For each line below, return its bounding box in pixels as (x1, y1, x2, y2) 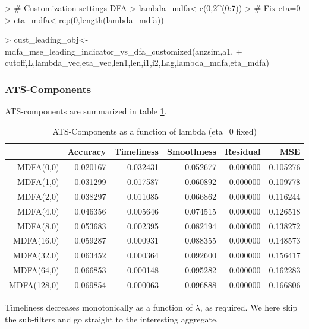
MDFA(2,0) (17, 190, 59, 202)
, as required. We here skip (200, 301, 298, 314)
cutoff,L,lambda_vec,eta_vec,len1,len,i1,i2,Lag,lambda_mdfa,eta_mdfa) (5, 56, 269, 69)
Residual (225, 145, 261, 158)
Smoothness (166, 145, 217, 158)
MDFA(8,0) (17, 219, 59, 232)
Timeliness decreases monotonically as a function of (5, 301, 193, 314)
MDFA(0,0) (17, 161, 59, 173)
